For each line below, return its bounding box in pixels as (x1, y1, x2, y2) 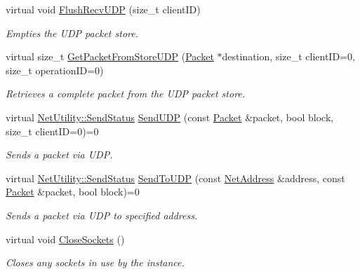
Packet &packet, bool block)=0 (6, 184, 140, 199)
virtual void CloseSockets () (6, 231, 125, 246)
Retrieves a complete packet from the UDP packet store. (6, 86, 246, 101)
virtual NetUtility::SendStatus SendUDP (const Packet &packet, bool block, (6, 109, 334, 124)
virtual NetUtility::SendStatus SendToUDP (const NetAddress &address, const (6, 170, 345, 185)
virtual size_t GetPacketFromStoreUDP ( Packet (6, 49, 214, 64)
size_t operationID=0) (6, 62, 104, 77)
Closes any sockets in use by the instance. (6, 255, 185, 270)
